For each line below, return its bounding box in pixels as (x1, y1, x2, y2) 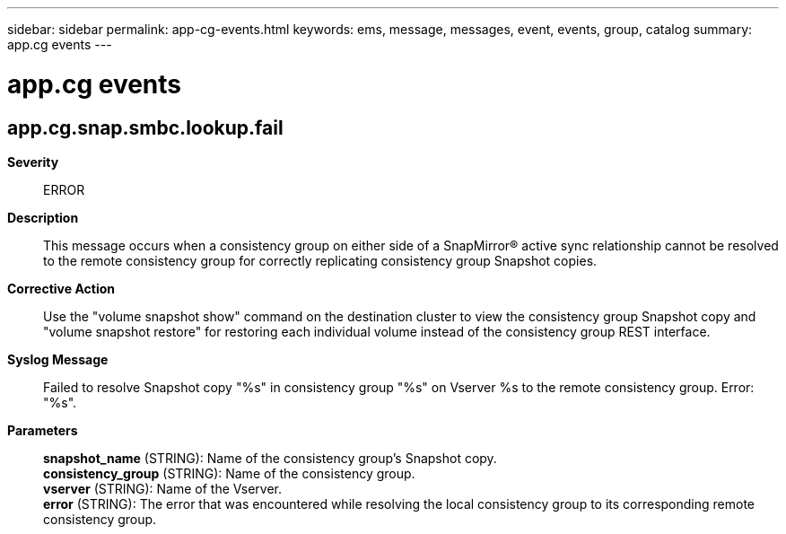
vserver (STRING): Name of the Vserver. (43, 480, 283, 496)
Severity (7, 153, 59, 170)
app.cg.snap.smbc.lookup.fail (7, 116, 284, 139)
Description (7, 209, 79, 225)
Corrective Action (7, 280, 115, 296)
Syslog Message (7, 351, 109, 367)
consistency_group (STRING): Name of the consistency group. (43, 465, 415, 481)
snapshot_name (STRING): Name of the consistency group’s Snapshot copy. (43, 450, 497, 466)
